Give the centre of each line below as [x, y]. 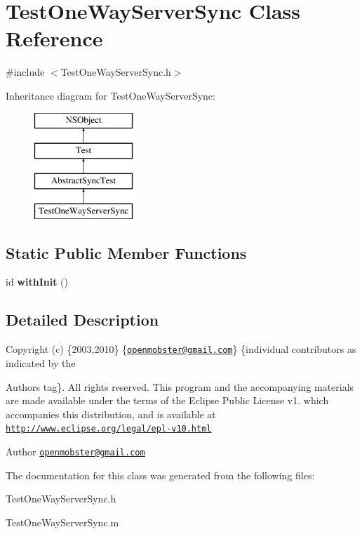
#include [25, 72]
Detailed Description [82, 320]
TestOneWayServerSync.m [62, 522]
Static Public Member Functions [126, 252]
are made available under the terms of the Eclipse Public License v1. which [167, 400]
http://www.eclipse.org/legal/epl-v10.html [109, 429]
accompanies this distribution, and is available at [111, 414]
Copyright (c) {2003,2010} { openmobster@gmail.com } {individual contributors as [181, 349]
